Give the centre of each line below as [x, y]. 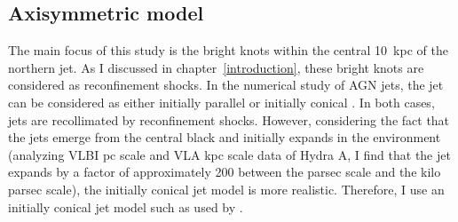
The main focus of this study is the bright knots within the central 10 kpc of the [228, 50]
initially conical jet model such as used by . [126, 206]
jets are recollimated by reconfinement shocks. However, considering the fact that [229, 119]
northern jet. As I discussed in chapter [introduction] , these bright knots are [216, 67]
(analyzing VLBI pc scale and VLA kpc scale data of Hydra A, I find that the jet [229, 154]
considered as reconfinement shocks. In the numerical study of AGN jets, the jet [226, 85]
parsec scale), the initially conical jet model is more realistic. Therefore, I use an [226, 189]
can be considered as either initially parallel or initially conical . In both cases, [221, 102]
